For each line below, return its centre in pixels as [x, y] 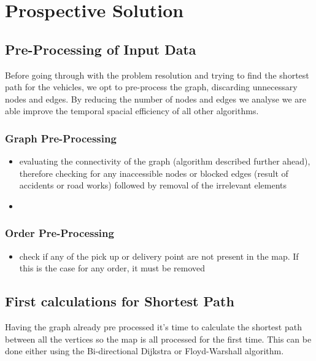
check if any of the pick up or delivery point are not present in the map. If [159, 256]
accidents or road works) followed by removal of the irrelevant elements [153, 185]
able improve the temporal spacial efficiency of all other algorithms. [132, 111]
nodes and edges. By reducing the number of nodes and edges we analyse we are [156, 99]
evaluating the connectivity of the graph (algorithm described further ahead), [165, 161]
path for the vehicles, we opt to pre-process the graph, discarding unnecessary [151, 87]
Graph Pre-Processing [61, 138]
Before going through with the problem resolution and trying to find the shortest [157, 75]
